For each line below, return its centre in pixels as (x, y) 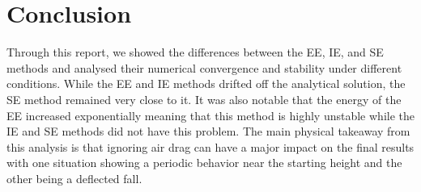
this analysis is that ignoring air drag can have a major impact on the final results (210, 146)
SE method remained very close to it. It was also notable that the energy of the (204, 99)
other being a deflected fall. (74, 178)
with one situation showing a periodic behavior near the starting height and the (204, 163)
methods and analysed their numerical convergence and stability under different (204, 67)
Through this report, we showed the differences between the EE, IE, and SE (195, 52)
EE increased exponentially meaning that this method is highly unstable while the (210, 115)
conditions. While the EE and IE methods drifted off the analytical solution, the (206, 83)
